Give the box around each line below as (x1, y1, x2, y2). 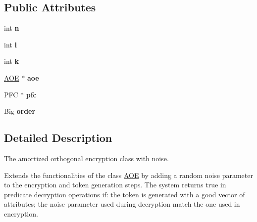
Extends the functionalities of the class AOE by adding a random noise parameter (4, 170, 253, 180)
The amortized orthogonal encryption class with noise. (4, 153, 169, 163)
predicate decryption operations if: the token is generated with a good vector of (4, 189, 245, 199)
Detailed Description (4, 130, 112, 145)
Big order (4, 106, 36, 116)
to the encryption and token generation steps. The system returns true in (4, 179, 226, 190)
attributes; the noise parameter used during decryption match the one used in (4, 199, 240, 209)
